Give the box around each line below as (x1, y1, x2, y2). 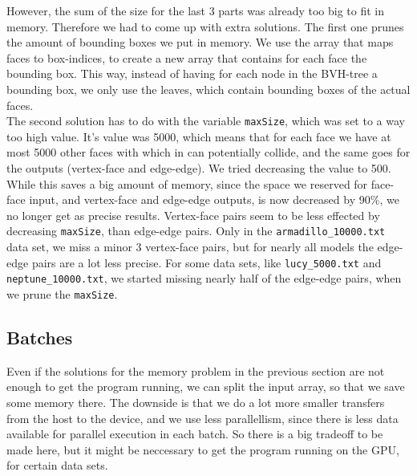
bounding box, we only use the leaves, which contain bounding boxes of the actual (6, 80, 411, 97)
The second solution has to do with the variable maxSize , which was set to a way (6, 112, 405, 129)
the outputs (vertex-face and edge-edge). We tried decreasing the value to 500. (6, 160, 391, 176)
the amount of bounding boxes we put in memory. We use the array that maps (6, 34, 394, 51)
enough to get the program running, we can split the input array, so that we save (6, 378, 405, 395)
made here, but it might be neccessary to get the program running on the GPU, (6, 441, 399, 458)
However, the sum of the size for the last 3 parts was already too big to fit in (6, 2, 385, 18)
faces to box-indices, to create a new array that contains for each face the (6, 49, 367, 66)
